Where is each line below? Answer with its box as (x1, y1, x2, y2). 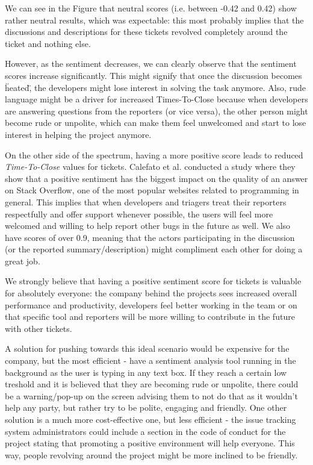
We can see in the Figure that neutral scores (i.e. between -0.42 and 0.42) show (5, 2, 297, 14)
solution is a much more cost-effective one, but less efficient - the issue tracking (5, 413, 296, 425)
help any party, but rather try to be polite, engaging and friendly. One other (5, 401, 287, 414)
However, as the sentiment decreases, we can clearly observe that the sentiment (5, 57, 297, 70)
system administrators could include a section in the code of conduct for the (5, 425, 286, 437)
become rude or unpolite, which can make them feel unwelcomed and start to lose (5, 116, 306, 129)
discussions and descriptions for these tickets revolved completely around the (5, 25, 288, 38)
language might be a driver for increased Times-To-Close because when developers (5, 93, 308, 105)
